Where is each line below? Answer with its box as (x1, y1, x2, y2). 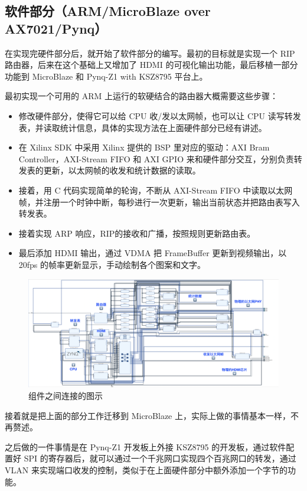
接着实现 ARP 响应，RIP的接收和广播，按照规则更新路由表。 (18, 227, 256, 239)
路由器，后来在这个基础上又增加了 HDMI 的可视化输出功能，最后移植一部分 (5, 58, 298, 71)
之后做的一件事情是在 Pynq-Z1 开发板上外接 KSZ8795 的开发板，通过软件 (5, 440, 286, 453)
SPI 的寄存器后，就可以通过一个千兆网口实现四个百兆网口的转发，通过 (24, 452, 296, 464)
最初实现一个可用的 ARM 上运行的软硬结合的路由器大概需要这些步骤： (5, 90, 278, 102)
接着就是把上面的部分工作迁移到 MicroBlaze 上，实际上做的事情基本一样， (5, 409, 290, 421)
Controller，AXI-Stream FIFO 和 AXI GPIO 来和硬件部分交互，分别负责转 (18, 152, 302, 165)
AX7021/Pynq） (5, 19, 107, 37)
